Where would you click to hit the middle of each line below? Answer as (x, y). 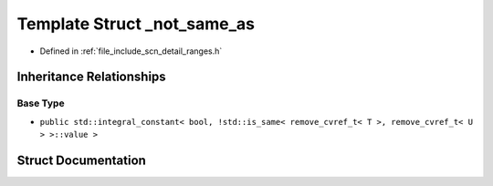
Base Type (41, 103)
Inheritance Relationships (91, 77)
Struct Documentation (81, 160)
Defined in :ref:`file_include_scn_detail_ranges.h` (131, 51)
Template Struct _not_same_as (136, 24)
